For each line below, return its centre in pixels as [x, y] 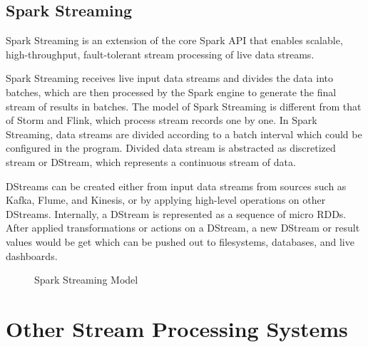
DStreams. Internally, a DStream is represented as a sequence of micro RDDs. [176, 213]
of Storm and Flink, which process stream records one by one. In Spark [162, 120]
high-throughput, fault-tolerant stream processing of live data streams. [160, 54]
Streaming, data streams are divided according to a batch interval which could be [184, 134]
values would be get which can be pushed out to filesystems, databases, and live [180, 241]
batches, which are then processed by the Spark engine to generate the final [171, 92]
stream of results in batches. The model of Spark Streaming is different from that [184, 106]
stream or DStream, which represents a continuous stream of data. [151, 161]
